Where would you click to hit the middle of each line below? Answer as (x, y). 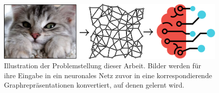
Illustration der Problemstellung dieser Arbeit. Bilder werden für (103, 66)
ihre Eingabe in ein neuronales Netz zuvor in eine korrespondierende (108, 75)
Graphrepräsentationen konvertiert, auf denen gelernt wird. (94, 85)
